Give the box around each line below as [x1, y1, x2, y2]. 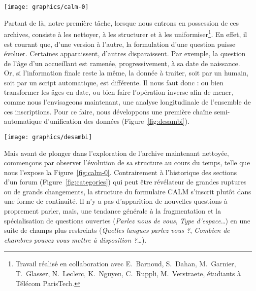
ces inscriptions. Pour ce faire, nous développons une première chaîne [4, 106, 212, 116]
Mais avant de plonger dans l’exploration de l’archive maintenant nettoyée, [4, 147, 229, 158]
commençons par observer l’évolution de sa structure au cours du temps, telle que [4, 157, 250, 168]
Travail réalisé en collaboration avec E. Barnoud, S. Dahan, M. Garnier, [15, 258, 236, 269]
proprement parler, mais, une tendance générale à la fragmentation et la [4, 206, 221, 216]
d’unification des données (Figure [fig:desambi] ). [44, 116, 190, 126]
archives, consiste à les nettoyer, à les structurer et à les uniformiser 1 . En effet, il [4, 28, 247, 39]
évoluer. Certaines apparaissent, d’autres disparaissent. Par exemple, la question [4, 48, 246, 59]
